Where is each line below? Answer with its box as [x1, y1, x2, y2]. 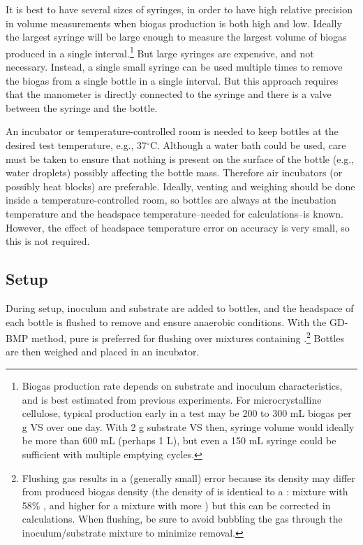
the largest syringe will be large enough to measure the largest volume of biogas [6, 29, 347, 44]
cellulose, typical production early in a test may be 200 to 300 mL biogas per [22, 406, 352, 420]
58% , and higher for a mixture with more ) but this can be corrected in [22, 497, 331, 512]
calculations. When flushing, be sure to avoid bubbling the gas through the [22, 511, 343, 526]
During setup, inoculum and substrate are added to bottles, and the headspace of [6, 300, 354, 315]
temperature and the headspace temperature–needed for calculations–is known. [6, 206, 343, 220]
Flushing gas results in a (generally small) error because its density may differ [22, 470, 355, 485]
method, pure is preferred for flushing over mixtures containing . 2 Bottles [31, 329, 344, 345]
